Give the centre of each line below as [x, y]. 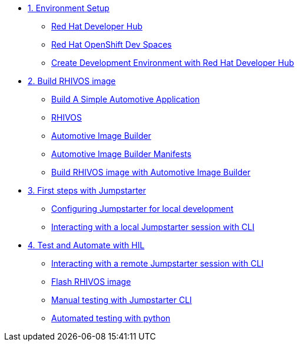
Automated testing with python [111, 318]
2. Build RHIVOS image [72, 81]
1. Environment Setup [69, 8]
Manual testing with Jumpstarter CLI [122, 300]
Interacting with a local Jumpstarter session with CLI [153, 227]
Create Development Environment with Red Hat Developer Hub [173, 63]
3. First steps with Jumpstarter [87, 190]
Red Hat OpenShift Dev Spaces [112, 44]
